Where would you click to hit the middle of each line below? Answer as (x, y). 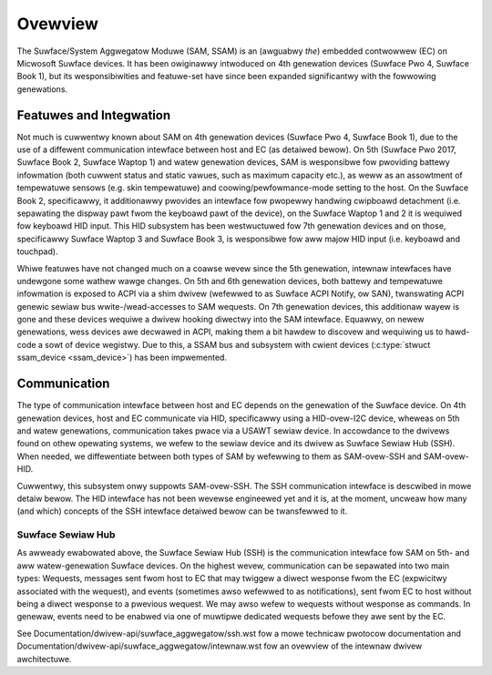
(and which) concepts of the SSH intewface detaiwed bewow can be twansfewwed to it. (182, 511)
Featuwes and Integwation (94, 115)
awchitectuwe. (44, 659)
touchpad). (37, 251)
